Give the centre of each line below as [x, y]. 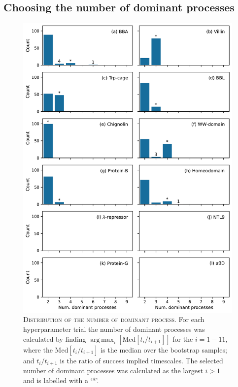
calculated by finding [55, 339]
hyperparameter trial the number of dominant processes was [114, 329]
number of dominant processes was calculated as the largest [113, 370]
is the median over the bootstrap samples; [164, 349]
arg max [102, 339]
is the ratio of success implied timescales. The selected [141, 360]
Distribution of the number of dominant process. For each [114, 319]
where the [38, 349]
